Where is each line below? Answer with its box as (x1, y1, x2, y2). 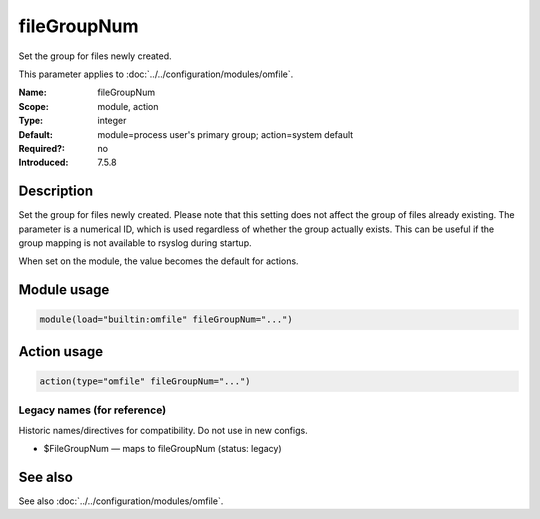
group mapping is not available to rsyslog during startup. (18, 236, 252, 249)
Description (18, 183, 94, 200)
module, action (97, 100, 159, 112)
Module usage (18, 281, 110, 299)
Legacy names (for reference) (18, 403, 167, 417)
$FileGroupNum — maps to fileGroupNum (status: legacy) (43, 443, 282, 455)
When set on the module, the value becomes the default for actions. (18, 255, 299, 267)
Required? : (18, 142, 65, 154)
